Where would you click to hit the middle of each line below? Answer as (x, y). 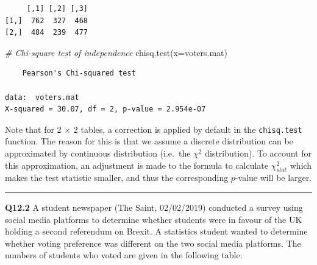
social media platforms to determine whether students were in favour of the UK (154, 219)
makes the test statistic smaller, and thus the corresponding (117, 178)
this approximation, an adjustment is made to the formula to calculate (137, 165)
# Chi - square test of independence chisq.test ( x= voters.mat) (116, 52)
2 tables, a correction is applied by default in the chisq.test (188, 129)
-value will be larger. (273, 178)
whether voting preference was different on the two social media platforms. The (153, 243)
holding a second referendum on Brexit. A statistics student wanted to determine (156, 231)
